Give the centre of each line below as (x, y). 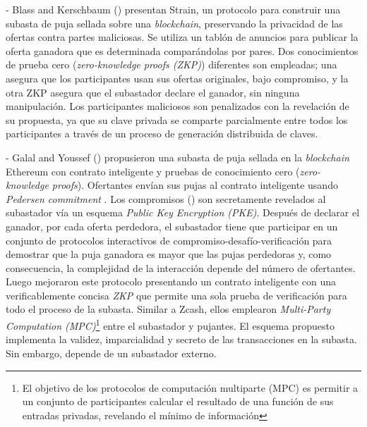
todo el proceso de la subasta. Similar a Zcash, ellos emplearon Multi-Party (168, 309)
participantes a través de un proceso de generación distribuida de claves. (162, 134)
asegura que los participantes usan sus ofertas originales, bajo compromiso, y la (177, 78)
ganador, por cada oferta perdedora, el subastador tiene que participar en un (172, 226)
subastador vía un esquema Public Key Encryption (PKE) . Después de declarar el (183, 212)
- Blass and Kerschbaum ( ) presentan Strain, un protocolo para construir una (173, 9)
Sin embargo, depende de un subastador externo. (111, 353)
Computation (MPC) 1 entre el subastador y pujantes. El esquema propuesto (170, 324)
